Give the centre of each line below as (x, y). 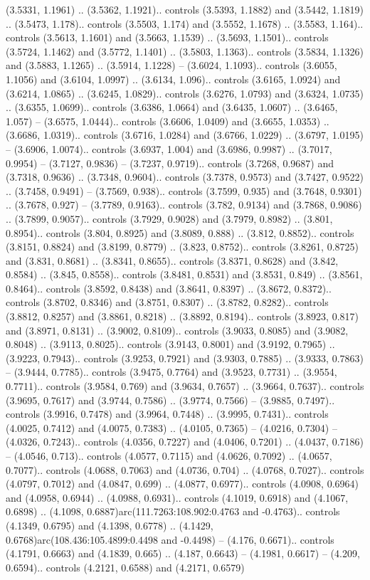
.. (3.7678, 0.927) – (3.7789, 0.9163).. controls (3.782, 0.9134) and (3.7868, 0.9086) (184, 205)
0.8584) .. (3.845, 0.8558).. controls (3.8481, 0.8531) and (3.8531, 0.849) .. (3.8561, (184, 274)
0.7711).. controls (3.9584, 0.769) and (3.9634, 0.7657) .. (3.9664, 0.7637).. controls (185, 386)
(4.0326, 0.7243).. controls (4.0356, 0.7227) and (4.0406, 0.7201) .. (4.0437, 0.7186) (185, 442)
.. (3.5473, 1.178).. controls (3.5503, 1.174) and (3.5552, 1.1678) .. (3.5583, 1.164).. (185, 23)
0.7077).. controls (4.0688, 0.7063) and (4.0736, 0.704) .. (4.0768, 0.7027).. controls (185, 469)
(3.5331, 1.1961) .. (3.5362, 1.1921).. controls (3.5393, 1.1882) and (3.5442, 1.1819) (185, 9)
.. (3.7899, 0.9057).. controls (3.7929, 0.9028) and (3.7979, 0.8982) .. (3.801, (169, 218)
